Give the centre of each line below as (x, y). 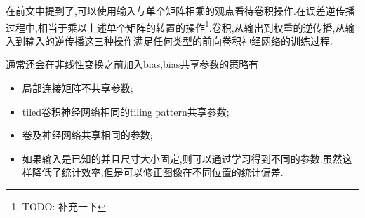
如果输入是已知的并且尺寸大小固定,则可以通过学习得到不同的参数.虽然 (182, 158)
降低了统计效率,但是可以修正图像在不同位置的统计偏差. (158, 172)
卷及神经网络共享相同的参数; (87, 135)
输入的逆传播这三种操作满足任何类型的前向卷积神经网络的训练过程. (179, 40)
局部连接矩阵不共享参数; (78, 88)
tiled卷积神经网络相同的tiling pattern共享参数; (126, 111)
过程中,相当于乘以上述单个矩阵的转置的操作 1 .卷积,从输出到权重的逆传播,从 (175, 26)
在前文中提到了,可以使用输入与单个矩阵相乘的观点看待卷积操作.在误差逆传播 (180, 11)
